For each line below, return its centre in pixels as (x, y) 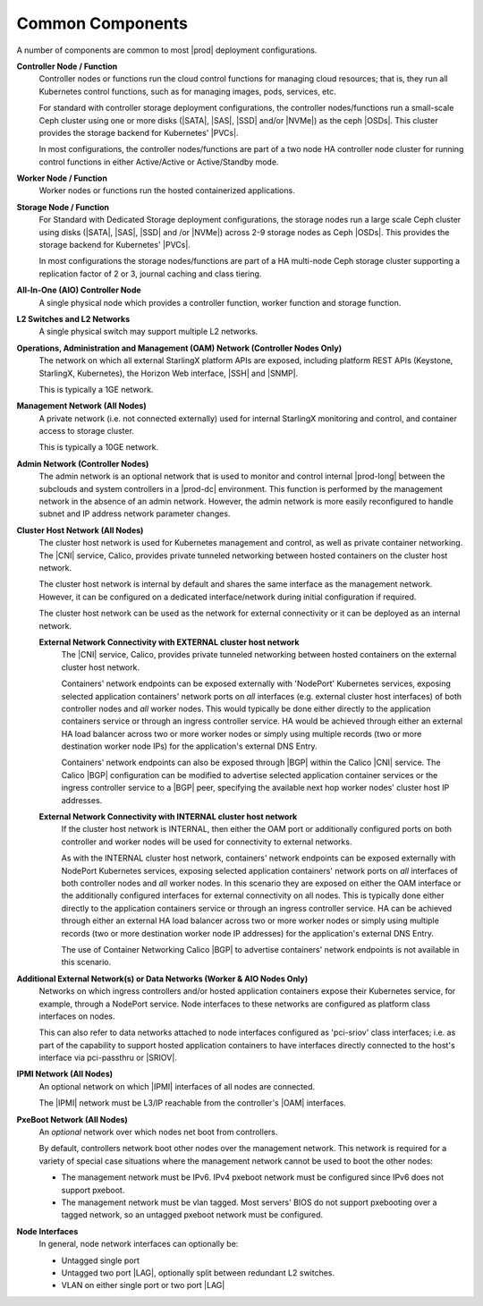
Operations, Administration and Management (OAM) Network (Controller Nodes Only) (179, 348)
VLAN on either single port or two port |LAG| (143, 1285)
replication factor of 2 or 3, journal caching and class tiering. (150, 274)
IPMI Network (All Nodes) (65, 1074)
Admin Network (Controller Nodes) (83, 463)
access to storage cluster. (86, 431)
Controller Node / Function (67, 66)
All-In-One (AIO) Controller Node (79, 290)
